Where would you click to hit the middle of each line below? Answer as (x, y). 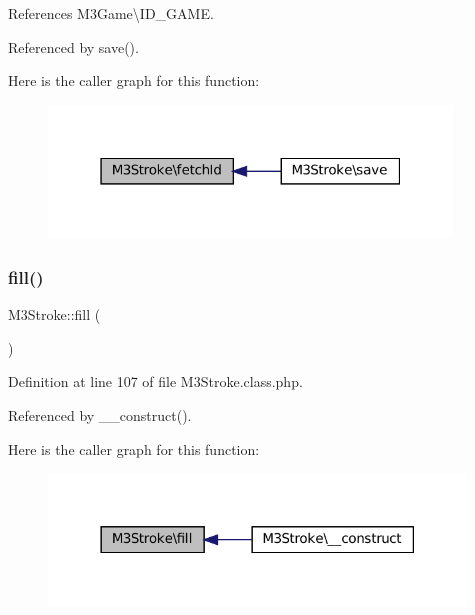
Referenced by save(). (73, 46)
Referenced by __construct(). (100, 414)
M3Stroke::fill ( (54, 314)
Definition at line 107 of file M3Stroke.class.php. (155, 381)
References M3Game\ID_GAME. (111, 13)
